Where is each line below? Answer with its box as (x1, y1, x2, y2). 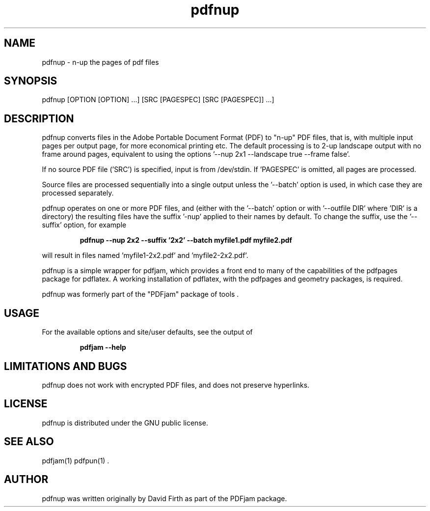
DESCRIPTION (4, 112, 74, 125)
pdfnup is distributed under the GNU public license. (42, 418, 208, 427)
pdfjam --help (80, 343, 126, 352)
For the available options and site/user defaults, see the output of (42, 328, 253, 337)
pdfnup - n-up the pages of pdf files (42, 57, 159, 66)
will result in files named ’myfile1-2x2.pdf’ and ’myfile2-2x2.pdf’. (42, 251, 248, 260)
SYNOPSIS (4, 75, 57, 87)
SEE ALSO (4, 435, 54, 448)
